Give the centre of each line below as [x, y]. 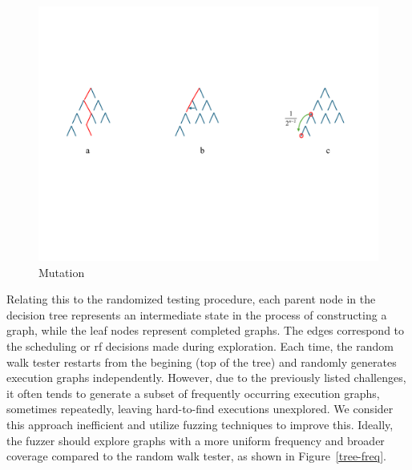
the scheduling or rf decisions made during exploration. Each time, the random [200, 345]
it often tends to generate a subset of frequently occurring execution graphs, [193, 393]
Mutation [62, 272]
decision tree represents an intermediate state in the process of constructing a [197, 314]
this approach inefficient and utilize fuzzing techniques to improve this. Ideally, [200, 424]
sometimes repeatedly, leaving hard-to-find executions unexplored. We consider [200, 409]
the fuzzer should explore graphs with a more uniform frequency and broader [196, 440]
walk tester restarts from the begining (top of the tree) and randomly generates [202, 362]
